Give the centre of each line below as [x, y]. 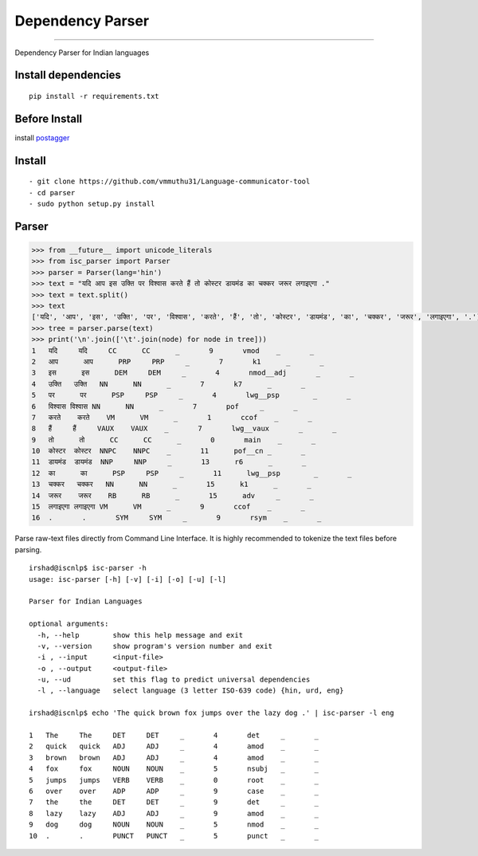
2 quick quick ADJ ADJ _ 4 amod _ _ [174, 746]
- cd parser [52, 192]
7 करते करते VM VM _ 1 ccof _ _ [172, 417]
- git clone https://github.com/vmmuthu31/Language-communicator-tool [170, 182]
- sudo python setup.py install [92, 204]
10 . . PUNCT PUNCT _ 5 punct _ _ [174, 836]
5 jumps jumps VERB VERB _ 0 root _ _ [174, 780]
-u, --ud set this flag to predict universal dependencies [174, 680]
